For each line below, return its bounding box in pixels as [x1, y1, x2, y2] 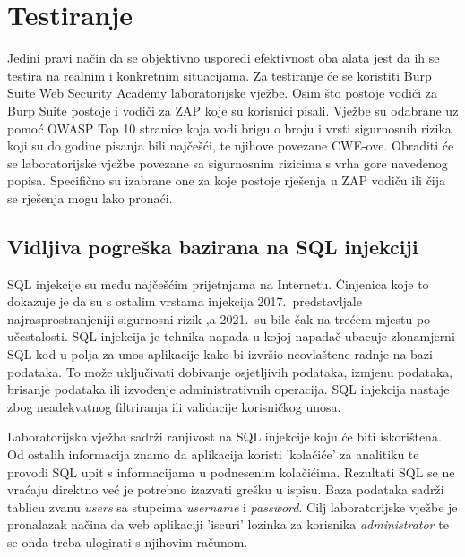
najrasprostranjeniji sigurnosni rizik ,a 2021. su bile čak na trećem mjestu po [7, 309, 431, 328]
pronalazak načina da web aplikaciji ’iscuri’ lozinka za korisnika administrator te [7, 515, 449, 534]
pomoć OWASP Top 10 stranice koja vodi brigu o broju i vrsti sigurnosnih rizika [7, 118, 452, 137]
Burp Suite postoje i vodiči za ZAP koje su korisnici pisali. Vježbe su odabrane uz [7, 100, 459, 119]
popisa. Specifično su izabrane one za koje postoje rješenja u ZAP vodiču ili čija [7, 171, 446, 190]
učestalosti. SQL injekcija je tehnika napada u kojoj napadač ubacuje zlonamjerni [7, 327, 455, 346]
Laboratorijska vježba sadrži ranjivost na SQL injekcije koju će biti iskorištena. [7, 427, 442, 446]
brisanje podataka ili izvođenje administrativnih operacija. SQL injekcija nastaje [7, 380, 450, 398]
